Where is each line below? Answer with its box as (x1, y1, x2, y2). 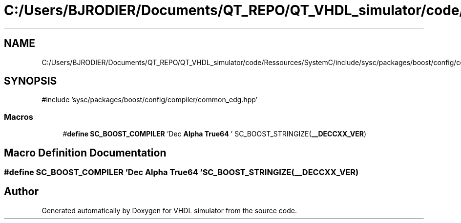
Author (4, 185, 39, 198)
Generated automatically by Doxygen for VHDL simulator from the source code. (42, 206, 297, 215)
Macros (4, 111, 33, 122)
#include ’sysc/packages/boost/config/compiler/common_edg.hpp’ (42, 95, 258, 104)
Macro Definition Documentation (4, 146, 167, 159)
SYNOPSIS (4, 75, 57, 88)
